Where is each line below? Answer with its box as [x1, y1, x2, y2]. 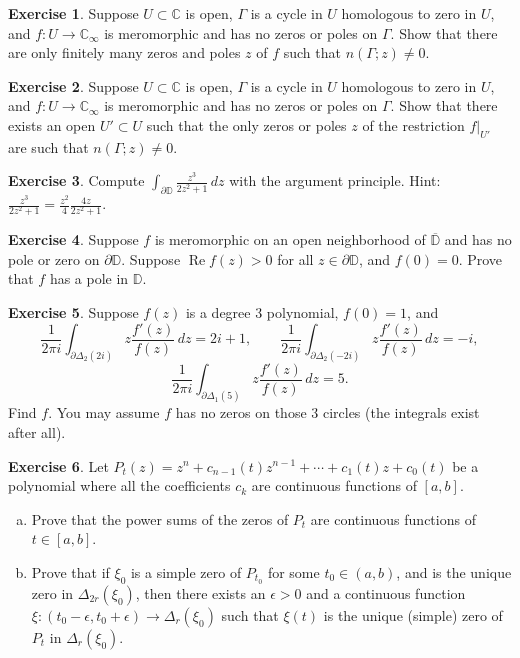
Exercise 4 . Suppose [8, 229, 139, 250]
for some [267, 561, 320, 582]
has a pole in [49, 268, 129, 289]
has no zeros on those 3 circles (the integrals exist [175, 402, 480, 423]
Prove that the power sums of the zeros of [31, 508, 289, 529]
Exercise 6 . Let [8, 455, 109, 476]
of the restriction [362, 114, 465, 135]
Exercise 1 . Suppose [8, 3, 139, 23]
